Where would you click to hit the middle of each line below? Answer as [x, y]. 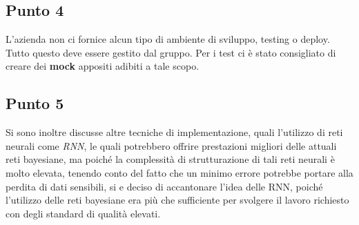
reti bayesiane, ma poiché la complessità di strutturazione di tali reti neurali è [170, 159]
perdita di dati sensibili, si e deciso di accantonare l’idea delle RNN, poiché [164, 186]
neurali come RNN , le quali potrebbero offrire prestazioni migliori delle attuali [171, 145]
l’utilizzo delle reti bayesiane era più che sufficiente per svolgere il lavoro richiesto [177, 200]
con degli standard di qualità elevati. [83, 213]
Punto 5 [35, 103]
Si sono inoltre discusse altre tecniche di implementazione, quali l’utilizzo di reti [174, 132]
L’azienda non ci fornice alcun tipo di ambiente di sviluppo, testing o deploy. [168, 39]
